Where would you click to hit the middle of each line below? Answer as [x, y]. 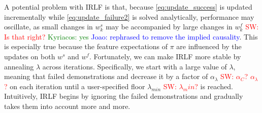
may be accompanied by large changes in [169, 27]
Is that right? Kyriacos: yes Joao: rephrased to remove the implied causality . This [131, 36]
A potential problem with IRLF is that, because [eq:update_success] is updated [128, 7]
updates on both [30, 56]
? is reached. [214, 86]
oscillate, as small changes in [48, 27]
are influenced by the [209, 46]
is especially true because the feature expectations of [86, 46]
